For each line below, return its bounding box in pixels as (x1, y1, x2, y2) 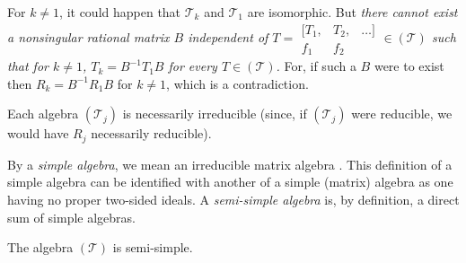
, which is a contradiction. (166, 74, 309, 92)
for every (168, 57, 217, 75)
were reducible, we (351, 104, 453, 123)
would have (7, 124, 69, 143)
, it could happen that (59, 3, 181, 21)
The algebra (7, 238, 74, 257)
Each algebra (7, 104, 79, 123)
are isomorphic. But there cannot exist (247, 3, 458, 21)
